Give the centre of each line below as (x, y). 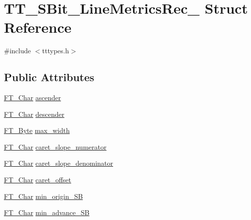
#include (18, 51)
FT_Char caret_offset (38, 180)
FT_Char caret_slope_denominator (59, 163)
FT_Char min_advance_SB (47, 212)
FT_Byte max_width (37, 130)
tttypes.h (56, 51)
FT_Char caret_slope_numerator (55, 146)
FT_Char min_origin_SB (43, 196)
